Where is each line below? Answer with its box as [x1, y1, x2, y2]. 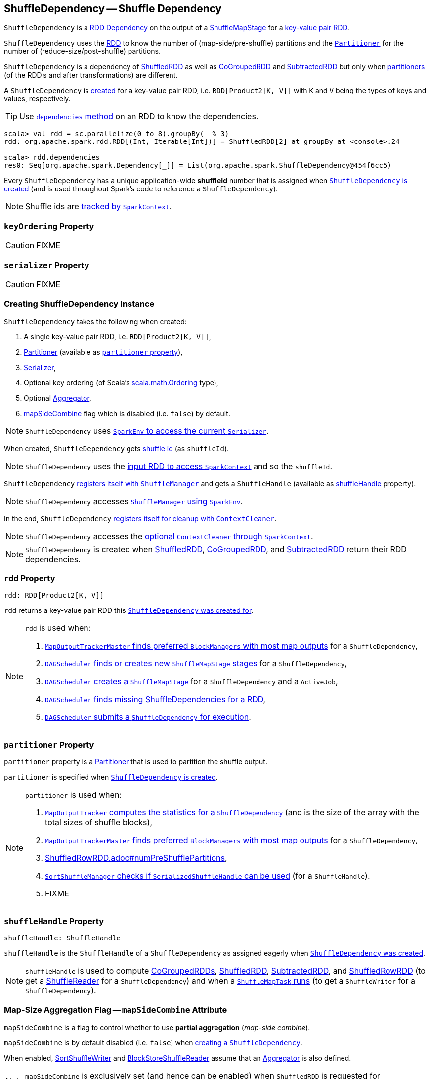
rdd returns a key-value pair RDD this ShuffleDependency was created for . [4, 606, 254, 615]
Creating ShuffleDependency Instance [4, 299, 155, 309]
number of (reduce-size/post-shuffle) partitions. [4, 47, 161, 56]
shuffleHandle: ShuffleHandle [4, 934, 121, 942]
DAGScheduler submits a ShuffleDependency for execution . [45, 712, 251, 722]
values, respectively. [4, 94, 71, 103]
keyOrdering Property [4, 221, 94, 231]
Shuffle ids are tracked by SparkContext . [25, 201, 172, 212]
